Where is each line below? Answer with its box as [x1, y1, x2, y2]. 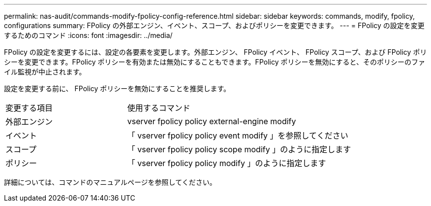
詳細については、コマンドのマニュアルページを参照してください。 [4, 178, 216, 186]
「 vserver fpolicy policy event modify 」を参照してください [127, 131, 348, 140]
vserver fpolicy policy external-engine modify [127, 116, 296, 126]
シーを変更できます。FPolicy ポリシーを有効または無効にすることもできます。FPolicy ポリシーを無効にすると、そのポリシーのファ [4, 58, 426, 66]
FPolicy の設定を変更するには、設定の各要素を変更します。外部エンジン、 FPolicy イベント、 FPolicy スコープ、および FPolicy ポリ [4, 48, 427, 56]
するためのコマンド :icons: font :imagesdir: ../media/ [4, 31, 173, 39]
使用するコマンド [127, 103, 190, 113]
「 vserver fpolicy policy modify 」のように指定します [127, 158, 326, 168]
